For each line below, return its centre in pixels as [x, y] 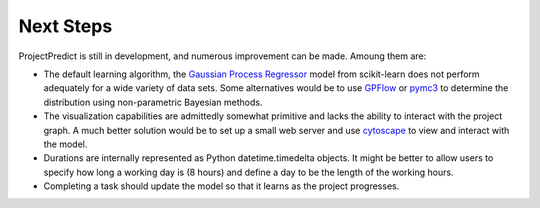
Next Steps [65, 26]
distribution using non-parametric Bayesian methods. [153, 102]
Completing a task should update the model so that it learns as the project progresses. [221, 186]
